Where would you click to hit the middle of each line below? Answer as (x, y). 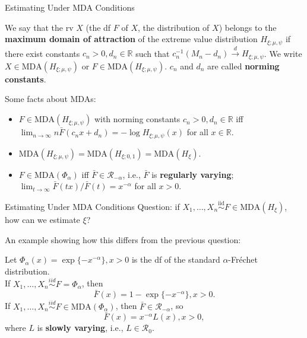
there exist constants (42, 53)
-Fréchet (243, 259)
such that (153, 53)
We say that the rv (39, 27)
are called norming (243, 66)
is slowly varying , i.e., (80, 328)
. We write (283, 53)
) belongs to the (248, 27)
